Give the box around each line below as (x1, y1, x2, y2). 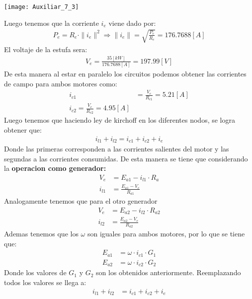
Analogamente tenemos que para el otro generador (4, 196, 158, 206)
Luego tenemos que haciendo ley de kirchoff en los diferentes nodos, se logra (4, 115, 235, 125)
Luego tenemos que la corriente (4, 17, 99, 28)
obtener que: (4, 124, 42, 135)
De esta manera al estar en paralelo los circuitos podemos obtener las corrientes (4, 69, 247, 79)
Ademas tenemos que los (4, 228, 79, 239)
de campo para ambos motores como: (4, 78, 117, 88)
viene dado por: (108, 17, 156, 28)
